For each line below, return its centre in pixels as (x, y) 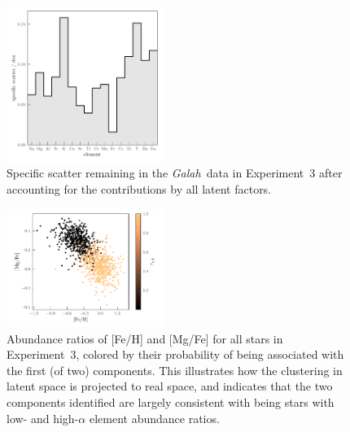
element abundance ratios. (154, 418)
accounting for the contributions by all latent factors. (139, 188)
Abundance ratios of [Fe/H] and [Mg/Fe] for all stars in (145, 338)
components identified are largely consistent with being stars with (171, 402)
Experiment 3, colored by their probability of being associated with (175, 354)
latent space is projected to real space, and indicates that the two (170, 386)
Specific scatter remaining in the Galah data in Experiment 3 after (175, 173)
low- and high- (43, 418)
